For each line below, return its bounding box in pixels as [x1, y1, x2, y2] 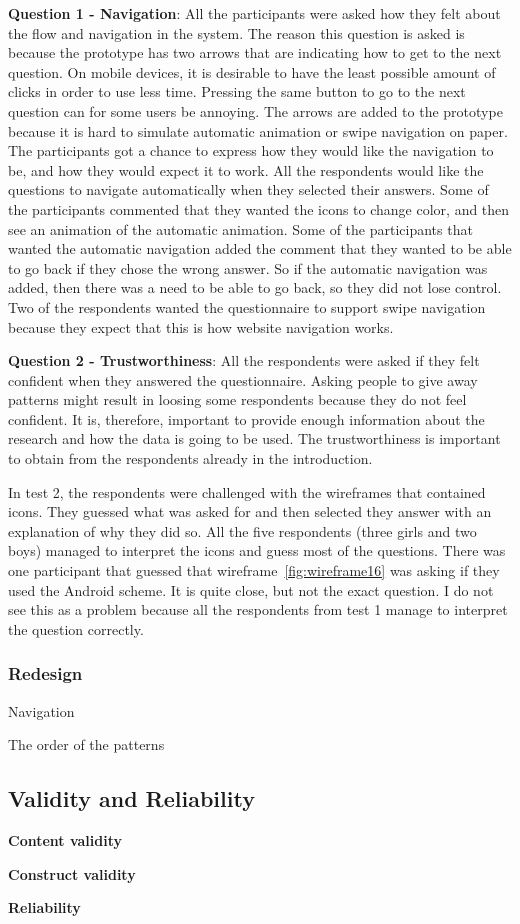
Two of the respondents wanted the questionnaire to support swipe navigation [8, 296, 486, 317]
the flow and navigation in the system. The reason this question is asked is [8, 22, 465, 43]
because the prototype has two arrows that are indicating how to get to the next [8, 42, 502, 63]
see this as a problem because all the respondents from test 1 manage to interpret [8, 599, 508, 620]
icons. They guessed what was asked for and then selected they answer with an [8, 501, 492, 522]
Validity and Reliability [8, 783, 255, 814]
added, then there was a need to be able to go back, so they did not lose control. [8, 277, 502, 298]
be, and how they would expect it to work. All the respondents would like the [8, 159, 484, 180]
